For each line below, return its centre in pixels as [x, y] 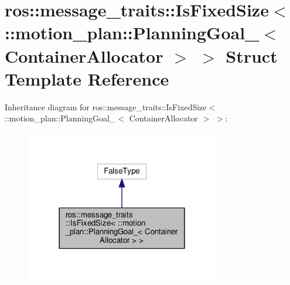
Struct [252, 55]
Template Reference [87, 78]
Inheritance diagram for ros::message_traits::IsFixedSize [106, 106]
